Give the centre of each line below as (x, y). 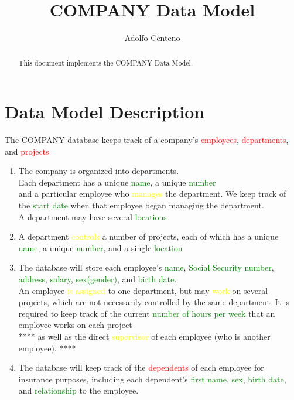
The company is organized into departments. (99, 171)
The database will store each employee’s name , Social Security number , (146, 267)
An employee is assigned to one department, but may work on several (143, 290)
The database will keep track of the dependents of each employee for (141, 367)
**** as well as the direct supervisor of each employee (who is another (144, 336)
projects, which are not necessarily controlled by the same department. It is (154, 302)
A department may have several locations (93, 216)
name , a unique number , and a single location (100, 247)
